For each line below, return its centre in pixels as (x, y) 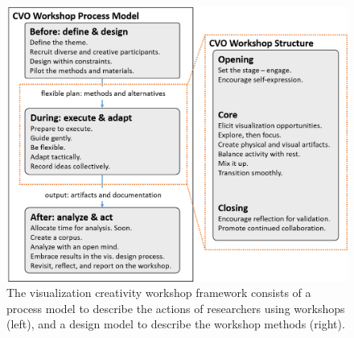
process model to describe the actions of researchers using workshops (176, 308)
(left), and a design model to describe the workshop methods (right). (176, 324)
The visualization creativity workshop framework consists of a (159, 293)
